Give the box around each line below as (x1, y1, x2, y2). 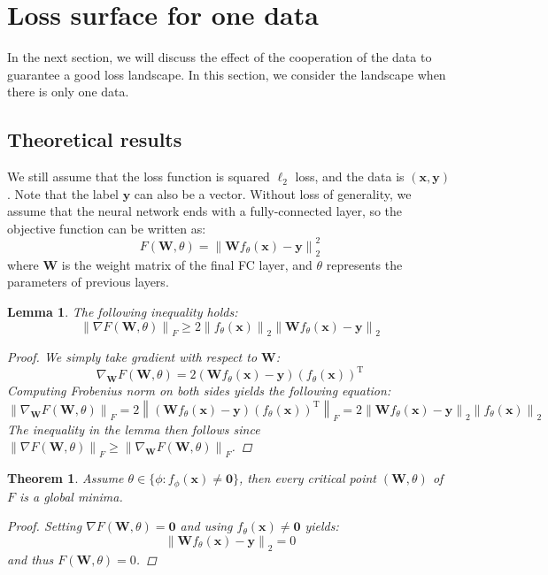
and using (180, 517, 233, 535)
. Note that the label (7, 184, 119, 203)
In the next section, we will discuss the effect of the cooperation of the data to (7, 48, 432, 66)
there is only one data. (7, 82, 129, 101)
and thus (7, 549, 54, 568)
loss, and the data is (295, 167, 405, 186)
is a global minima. (19, 487, 123, 505)
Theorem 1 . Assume (7, 469, 124, 487)
